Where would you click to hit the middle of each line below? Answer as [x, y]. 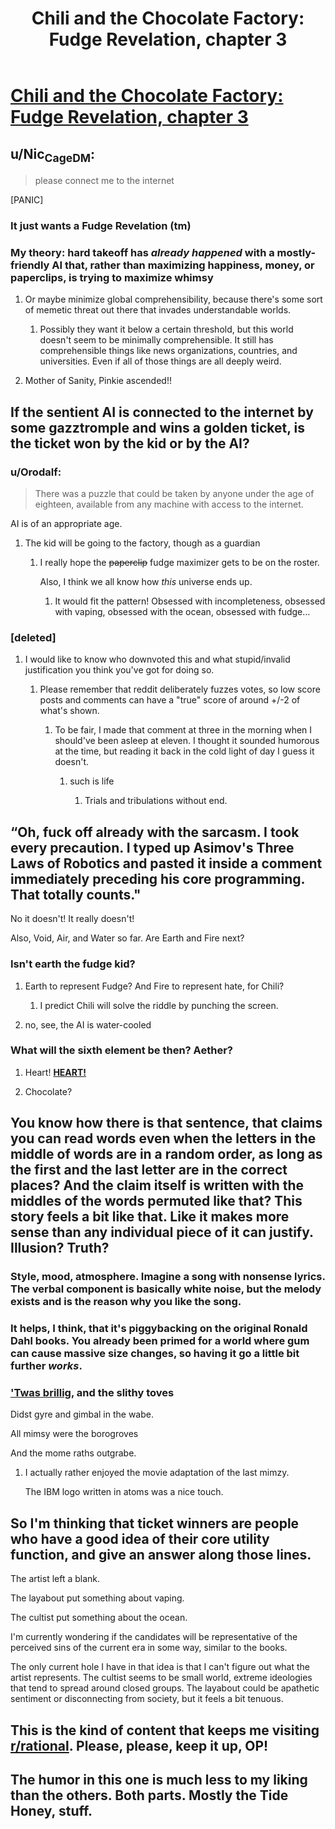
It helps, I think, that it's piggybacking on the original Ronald [159, 1329]
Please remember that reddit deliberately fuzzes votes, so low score [180, 689]
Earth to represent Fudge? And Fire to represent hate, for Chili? [154, 986]
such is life [92, 781]
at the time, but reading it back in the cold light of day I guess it [184, 751]
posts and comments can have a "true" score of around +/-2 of [170, 700]
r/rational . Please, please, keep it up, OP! [139, 1745]
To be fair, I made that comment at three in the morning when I [183, 730]
